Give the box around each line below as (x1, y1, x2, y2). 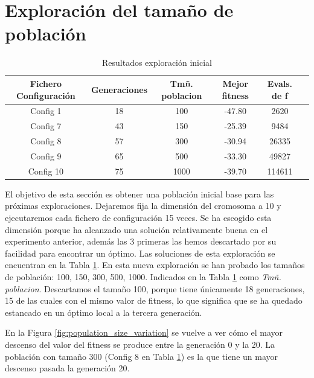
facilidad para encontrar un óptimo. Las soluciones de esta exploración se (5, 246, 275, 259)
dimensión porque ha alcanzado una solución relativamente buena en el (5, 223, 268, 235)
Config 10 (28, 164, 64, 177)
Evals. (267, 77, 293, 89)
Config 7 (30, 120, 62, 132)
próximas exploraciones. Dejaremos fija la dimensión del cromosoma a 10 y (5, 199, 281, 212)
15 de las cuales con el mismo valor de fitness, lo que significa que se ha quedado (5, 294, 303, 307)
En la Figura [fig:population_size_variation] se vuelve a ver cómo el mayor (5, 326, 283, 339)
